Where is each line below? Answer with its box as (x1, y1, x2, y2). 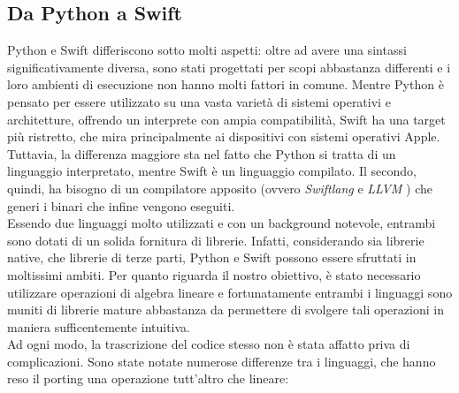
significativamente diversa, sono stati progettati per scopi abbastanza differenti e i (7, 57, 451, 76)
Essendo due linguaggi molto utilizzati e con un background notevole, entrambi (7, 214, 436, 232)
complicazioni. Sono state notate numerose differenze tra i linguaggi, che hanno (7, 351, 436, 370)
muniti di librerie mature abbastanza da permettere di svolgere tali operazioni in (7, 300, 444, 319)
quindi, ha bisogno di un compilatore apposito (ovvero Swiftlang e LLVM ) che (7, 178, 432, 197)
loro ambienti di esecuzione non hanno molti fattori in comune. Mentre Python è (7, 75, 444, 94)
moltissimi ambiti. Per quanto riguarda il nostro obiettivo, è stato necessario (7, 265, 421, 283)
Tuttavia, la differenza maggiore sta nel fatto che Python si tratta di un (7, 144, 396, 162)
